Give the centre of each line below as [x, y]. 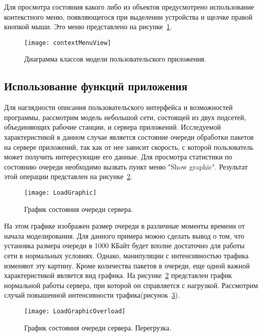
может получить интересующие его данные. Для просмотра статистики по [118, 157]
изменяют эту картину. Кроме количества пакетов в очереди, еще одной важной [127, 265]
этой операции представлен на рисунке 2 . [68, 176]
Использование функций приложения [96, 86]
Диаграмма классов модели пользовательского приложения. [115, 59]
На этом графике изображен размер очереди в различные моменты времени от [124, 226]
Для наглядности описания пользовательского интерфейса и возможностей [118, 107]
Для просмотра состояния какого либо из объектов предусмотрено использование [129, 7]
